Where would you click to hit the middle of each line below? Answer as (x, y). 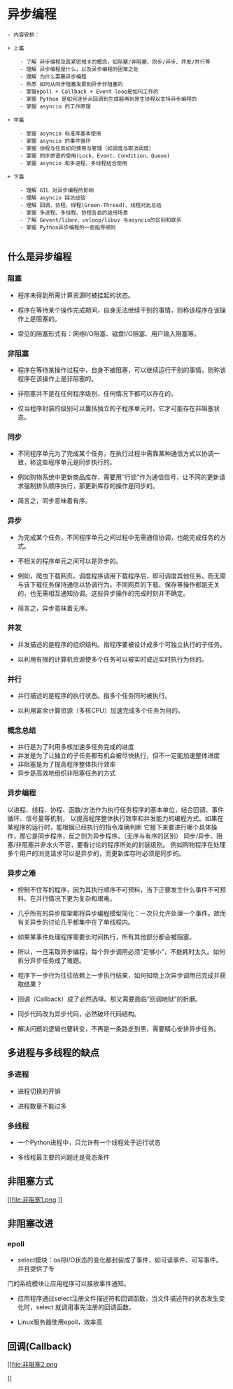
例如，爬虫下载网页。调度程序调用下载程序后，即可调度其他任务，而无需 (121, 576)
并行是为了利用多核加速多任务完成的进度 (76, 747)
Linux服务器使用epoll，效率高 (60, 1322)
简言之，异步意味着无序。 (54, 608)
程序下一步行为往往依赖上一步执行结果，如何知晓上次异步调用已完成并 (119, 975)
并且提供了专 (36, 1269)
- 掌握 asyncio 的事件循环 (55, 141)
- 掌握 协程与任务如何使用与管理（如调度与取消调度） (87, 148)
